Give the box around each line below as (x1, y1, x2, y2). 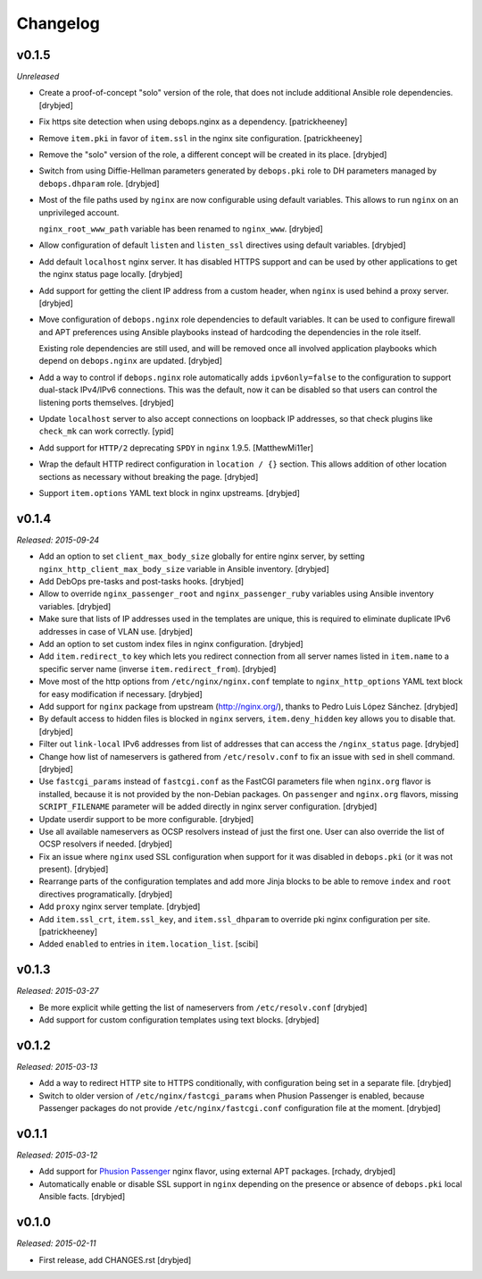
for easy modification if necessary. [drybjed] (38, 688, 203, 699)
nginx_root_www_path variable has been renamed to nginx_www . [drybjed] (38, 223, 323, 234)
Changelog (16, 13, 100, 33)
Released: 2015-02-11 (16, 1238, 96, 1249)
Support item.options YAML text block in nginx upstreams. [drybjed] (38, 488, 301, 498)
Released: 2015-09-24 (16, 534, 100, 545)
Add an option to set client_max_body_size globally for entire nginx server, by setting (38, 551, 365, 562)
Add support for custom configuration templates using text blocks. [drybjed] (38, 1014, 320, 1025)
